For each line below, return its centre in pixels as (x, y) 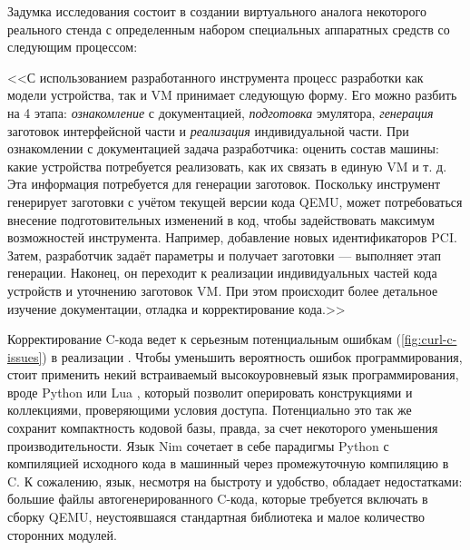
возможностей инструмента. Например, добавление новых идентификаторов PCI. (232, 237)
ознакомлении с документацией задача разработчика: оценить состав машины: (223, 148)
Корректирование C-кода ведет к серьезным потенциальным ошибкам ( (204, 339)
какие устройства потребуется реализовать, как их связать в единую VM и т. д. (227, 166)
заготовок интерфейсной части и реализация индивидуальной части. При (208, 130)
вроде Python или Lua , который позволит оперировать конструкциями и (210, 392)
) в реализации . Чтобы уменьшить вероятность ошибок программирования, (252, 356)
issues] (25, 356)
